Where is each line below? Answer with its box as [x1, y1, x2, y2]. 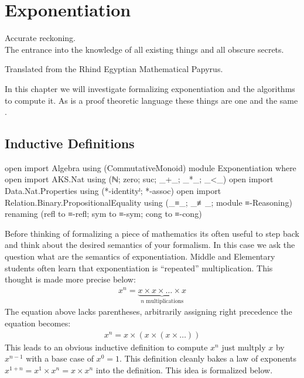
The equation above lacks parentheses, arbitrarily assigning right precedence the [5, 305, 292, 318]
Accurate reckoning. [5, 32, 76, 44]
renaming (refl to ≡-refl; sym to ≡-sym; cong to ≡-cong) [5, 207, 202, 220]
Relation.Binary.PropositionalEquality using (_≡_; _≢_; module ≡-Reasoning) [5, 196, 292, 208]
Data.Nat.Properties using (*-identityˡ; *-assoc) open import [5, 185, 221, 197]
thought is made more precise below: [5, 273, 136, 285]
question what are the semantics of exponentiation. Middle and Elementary [5, 250, 275, 263]
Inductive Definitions [5, 134, 135, 152]
